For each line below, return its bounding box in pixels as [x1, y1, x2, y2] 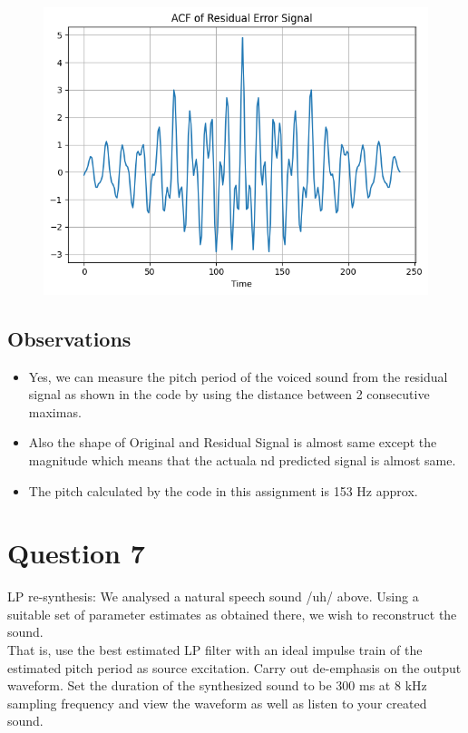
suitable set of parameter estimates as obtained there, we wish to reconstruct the [7, 604, 457, 623]
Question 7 [7, 534, 145, 572]
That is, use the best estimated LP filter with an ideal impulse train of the [7, 640, 423, 660]
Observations [7, 324, 132, 352]
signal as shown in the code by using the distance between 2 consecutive [28, 385, 430, 404]
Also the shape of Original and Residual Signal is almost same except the [28, 433, 437, 452]
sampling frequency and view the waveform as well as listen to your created [7, 693, 427, 712]
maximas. [28, 402, 82, 421]
